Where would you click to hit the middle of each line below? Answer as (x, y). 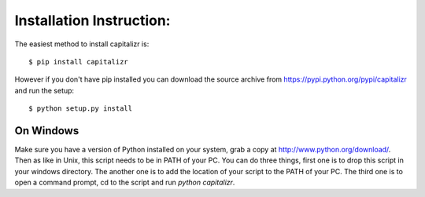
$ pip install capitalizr (79, 62)
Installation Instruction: (92, 20)
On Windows (47, 131)
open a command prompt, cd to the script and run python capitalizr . (125, 182)
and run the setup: (44, 90)
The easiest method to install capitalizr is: (82, 44)
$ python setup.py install (81, 109)
